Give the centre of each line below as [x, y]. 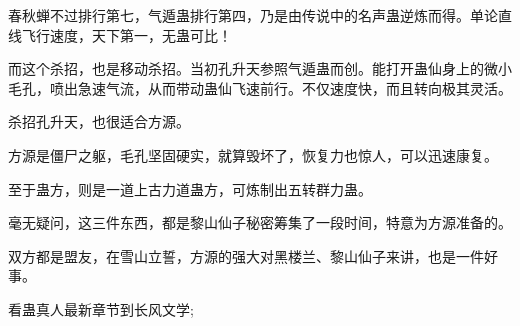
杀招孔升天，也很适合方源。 [99, 121]
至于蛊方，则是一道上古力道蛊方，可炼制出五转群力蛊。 [190, 188]
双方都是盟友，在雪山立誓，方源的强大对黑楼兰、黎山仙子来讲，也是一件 [246, 255]
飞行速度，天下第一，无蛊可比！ [126, 34]
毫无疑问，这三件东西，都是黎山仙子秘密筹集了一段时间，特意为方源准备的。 [260, 222]
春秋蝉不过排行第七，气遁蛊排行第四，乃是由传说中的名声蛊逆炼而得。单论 [253, 15]
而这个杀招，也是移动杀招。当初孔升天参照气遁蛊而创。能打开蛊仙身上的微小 [260, 68]
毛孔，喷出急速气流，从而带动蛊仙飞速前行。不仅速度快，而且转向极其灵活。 [260, 87]
